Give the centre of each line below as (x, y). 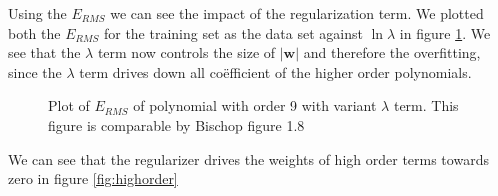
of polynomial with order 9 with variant (255, 105)
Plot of (69, 105)
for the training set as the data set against (233, 32)
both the (34, 32)
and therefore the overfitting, (392, 52)
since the (35, 71)
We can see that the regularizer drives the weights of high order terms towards (248, 158)
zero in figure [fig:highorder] (93, 178)
